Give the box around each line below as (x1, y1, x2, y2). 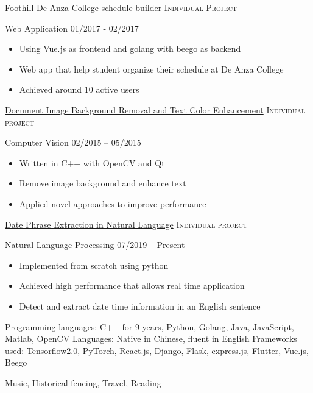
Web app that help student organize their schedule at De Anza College (19, 62, 284, 75)
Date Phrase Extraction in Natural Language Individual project (5, 218, 247, 230)
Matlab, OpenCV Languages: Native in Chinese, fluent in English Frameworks (5, 332, 297, 345)
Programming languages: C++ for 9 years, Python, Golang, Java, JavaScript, (5, 320, 294, 333)
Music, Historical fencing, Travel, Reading (5, 376, 161, 389)
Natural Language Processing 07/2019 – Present (5, 238, 185, 251)
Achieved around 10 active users (19, 83, 139, 96)
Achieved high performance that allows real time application (19, 279, 245, 292)
